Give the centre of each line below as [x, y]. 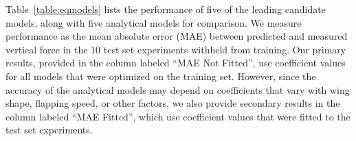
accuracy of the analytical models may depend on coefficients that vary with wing [178, 89]
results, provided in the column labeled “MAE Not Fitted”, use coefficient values [176, 63]
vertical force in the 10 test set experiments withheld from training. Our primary [176, 49]
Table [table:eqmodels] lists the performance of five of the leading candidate [166, 9]
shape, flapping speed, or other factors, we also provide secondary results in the [173, 103]
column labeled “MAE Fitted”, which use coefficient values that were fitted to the [178, 116]
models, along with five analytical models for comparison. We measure [154, 22]
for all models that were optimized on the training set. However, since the [161, 76]
